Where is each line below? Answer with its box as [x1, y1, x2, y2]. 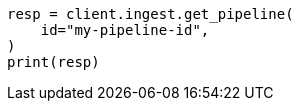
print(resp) [7, 54, 100, 70]
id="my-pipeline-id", [40, 22, 210, 38]
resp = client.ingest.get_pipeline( [7, 6, 294, 22]
